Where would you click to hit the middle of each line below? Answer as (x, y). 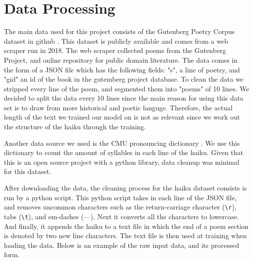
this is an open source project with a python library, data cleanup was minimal (122, 162)
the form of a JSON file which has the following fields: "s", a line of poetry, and (122, 69)
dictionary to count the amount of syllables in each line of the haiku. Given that (124, 152)
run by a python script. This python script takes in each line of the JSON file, (120, 197)
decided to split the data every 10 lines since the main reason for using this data (124, 98)
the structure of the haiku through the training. (75, 127)
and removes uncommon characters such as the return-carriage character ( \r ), (120, 207)
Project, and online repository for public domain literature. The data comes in (121, 60)
